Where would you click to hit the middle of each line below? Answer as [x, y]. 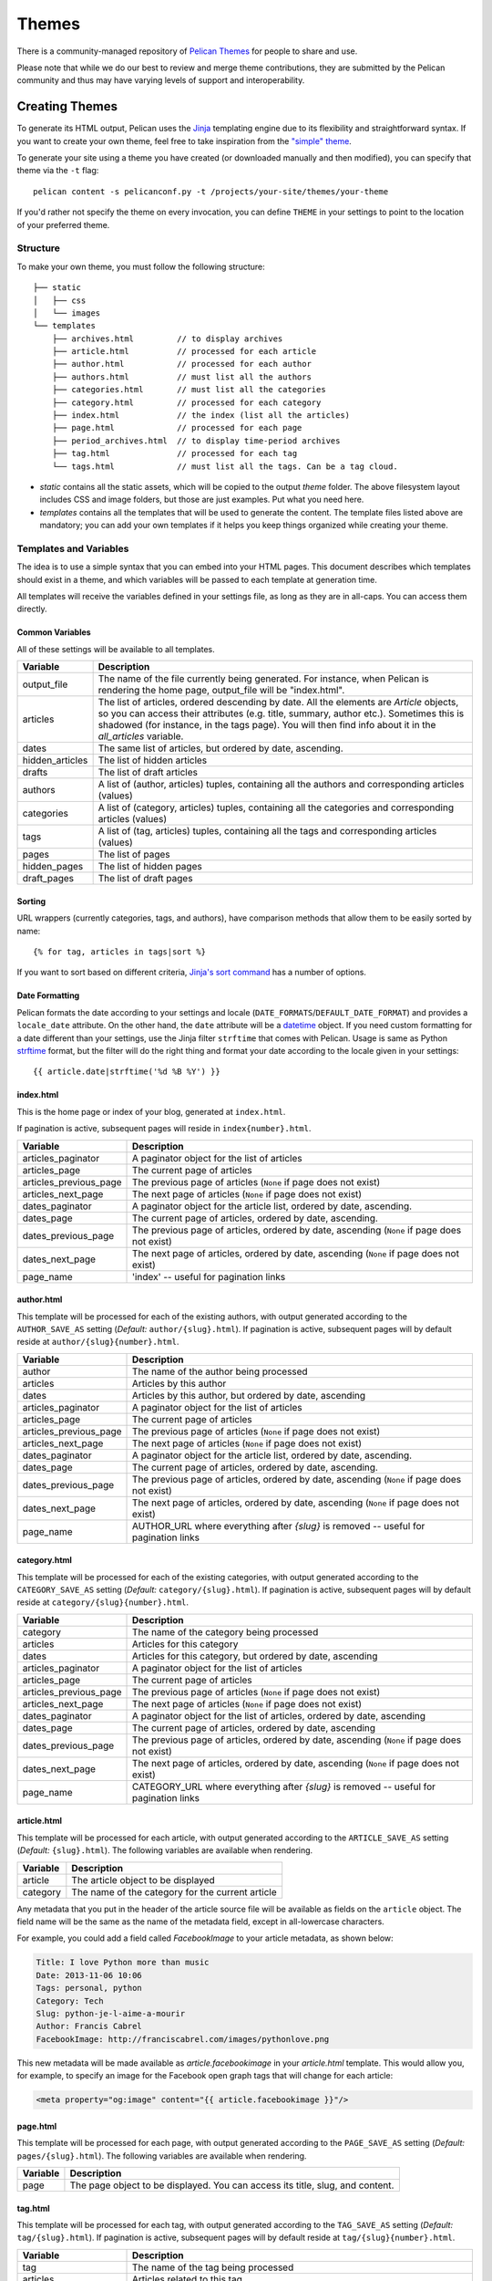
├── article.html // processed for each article [184, 352]
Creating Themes [67, 106]
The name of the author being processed [220, 1371]
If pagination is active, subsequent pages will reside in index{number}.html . [164, 1129]
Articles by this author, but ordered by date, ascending [249, 1395]
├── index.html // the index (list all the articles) [201, 416]
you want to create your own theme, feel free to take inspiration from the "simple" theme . [184, 141]
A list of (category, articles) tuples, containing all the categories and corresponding [276, 807]
